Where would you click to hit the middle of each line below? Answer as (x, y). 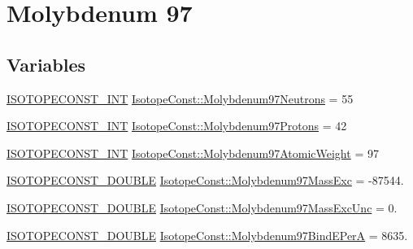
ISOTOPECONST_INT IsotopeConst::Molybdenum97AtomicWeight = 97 (193, 153)
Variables (46, 64)
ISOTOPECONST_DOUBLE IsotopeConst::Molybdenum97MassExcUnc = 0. (202, 207)
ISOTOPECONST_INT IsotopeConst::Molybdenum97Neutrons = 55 (180, 98)
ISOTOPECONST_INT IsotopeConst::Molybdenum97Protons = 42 (177, 126)
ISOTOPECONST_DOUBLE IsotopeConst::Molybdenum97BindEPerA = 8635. (207, 235)
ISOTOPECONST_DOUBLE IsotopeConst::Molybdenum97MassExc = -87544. (205, 180)
